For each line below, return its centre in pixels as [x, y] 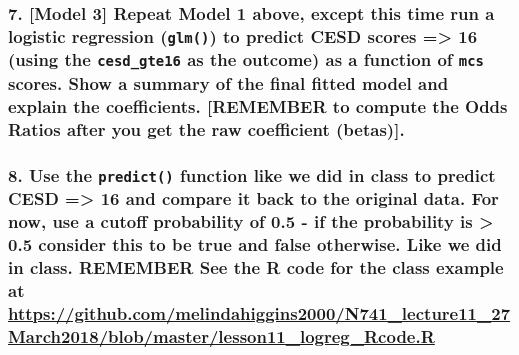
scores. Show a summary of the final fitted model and [228, 82]
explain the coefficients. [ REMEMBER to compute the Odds [258, 105]
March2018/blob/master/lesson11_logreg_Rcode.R [221, 335]
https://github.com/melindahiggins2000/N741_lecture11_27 [259, 312]
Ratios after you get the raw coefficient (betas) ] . [206, 128]
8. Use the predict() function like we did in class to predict [252, 174]
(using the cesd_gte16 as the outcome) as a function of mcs [246, 59]
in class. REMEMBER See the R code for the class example [256, 266]
